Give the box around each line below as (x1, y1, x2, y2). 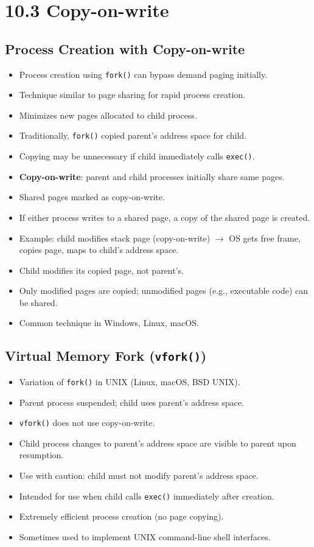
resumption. (19, 448, 64, 461)
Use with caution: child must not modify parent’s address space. (19, 469, 259, 481)
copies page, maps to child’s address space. (19, 243, 179, 256)
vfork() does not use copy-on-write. (19, 416, 155, 429)
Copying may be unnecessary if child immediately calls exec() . (19, 150, 255, 162)
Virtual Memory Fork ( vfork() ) (5, 346, 207, 365)
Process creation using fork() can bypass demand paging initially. (19, 68, 268, 80)
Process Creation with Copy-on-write (5, 39, 245, 58)
